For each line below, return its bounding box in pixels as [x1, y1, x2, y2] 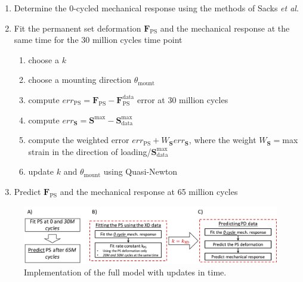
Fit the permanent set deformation [14, 21, 141, 34]
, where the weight [188, 134, 256, 146]
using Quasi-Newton [103, 165, 178, 178]
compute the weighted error [28, 134, 129, 146]
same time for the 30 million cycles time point [14, 33, 183, 46]
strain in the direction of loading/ [28, 145, 151, 157]
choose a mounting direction [28, 73, 131, 86]
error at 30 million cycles [137, 93, 228, 106]
